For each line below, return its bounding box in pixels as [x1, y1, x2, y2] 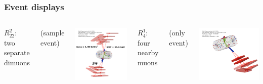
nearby [138, 47, 159, 58]
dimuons [4, 57, 30, 67]
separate [4, 47, 30, 58]
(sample [40, 27, 65, 38]
